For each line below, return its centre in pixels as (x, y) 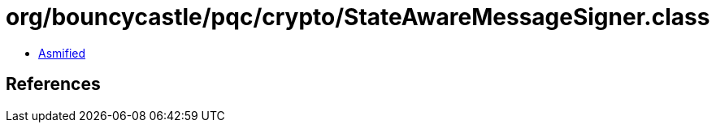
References (53, 84)
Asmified (62, 53)
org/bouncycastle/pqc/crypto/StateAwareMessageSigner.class (358, 17)
